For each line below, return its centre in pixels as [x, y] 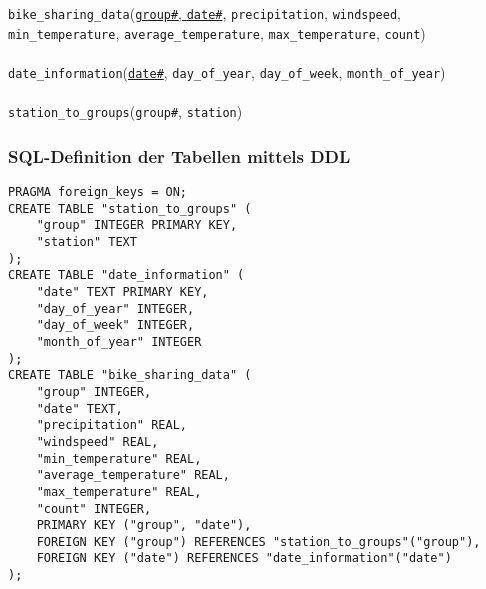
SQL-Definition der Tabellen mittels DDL [179, 155]
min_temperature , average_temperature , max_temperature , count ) [217, 32]
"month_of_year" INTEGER [119, 341]
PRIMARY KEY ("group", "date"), [144, 525]
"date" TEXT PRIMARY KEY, [122, 291]
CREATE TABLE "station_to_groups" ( [130, 208]
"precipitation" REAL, [111, 425]
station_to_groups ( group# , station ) [125, 111]
